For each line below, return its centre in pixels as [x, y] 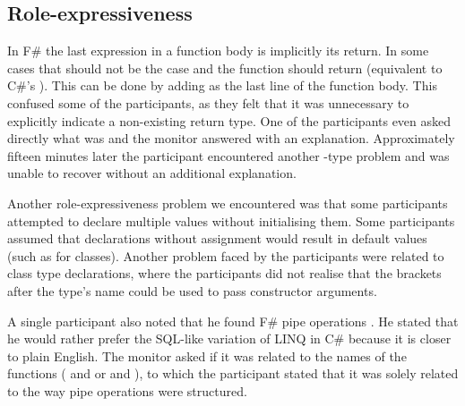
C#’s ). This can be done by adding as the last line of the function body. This [222, 85]
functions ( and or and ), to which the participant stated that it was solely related [233, 373]
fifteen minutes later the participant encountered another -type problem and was [228, 155]
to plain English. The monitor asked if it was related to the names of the [207, 355]
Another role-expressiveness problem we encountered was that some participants [228, 203]
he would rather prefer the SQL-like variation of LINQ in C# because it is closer [229, 338]
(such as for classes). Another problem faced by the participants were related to [226, 255]
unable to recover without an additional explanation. [152, 173]
